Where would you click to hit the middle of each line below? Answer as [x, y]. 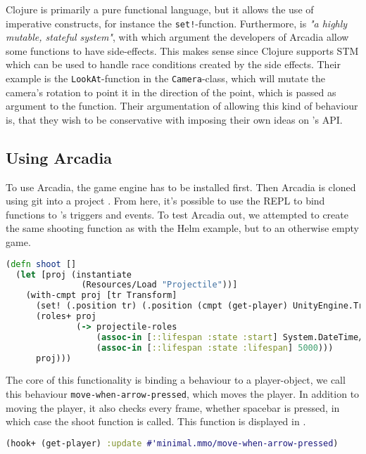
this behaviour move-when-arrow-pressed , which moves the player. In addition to [183, 393]
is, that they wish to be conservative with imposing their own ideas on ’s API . [174, 119]
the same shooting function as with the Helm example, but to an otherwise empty [182, 228]
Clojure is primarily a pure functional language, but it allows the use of [160, 9]
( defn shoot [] [41, 264]
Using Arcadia [59, 157]
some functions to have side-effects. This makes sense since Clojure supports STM [182, 50]
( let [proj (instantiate [74, 274]
